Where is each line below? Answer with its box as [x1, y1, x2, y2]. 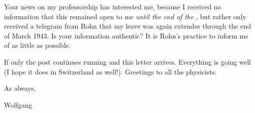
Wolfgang [4, 99, 32, 110]
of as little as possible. [4, 40, 71, 50]
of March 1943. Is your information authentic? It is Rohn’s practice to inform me [4, 30, 249, 40]
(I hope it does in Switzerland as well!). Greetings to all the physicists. [4, 66, 217, 76]
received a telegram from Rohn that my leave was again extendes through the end [4, 21, 252, 31]
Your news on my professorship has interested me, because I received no [4, 1, 221, 11]
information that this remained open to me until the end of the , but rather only [4, 11, 247, 21]
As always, [4, 83, 36, 93]
